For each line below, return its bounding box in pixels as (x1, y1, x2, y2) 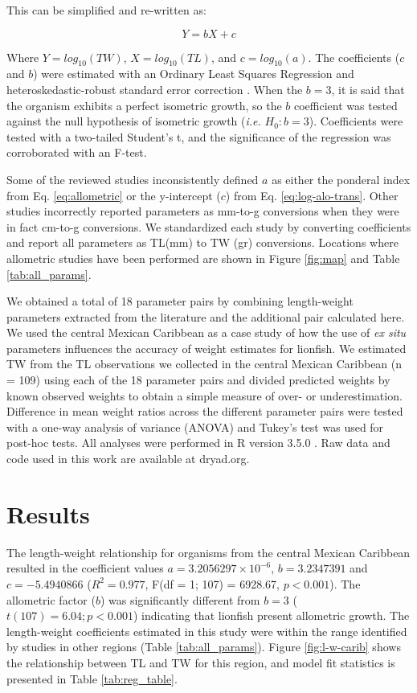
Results (6, 497, 90, 530)
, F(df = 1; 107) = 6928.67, (145, 575, 280, 592)
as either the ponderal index (272, 170, 411, 187)
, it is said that (331, 80, 405, 97)
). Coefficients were (309, 113, 403, 129)
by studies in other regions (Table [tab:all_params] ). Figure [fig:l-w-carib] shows (6, 638, 401, 655)
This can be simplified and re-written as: (6, 2, 206, 18)
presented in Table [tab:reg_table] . (6, 670, 178, 687)
